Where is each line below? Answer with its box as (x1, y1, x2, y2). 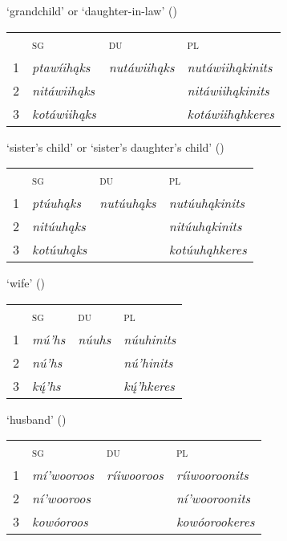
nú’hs (32, 352, 63, 372)
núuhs (78, 329, 111, 348)
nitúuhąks (32, 217, 86, 236)
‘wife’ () (6, 275, 45, 291)
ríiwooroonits (176, 466, 249, 485)
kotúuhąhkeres (168, 240, 247, 259)
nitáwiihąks (32, 80, 95, 100)
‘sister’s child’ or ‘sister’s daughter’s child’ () (6, 138, 224, 155)
